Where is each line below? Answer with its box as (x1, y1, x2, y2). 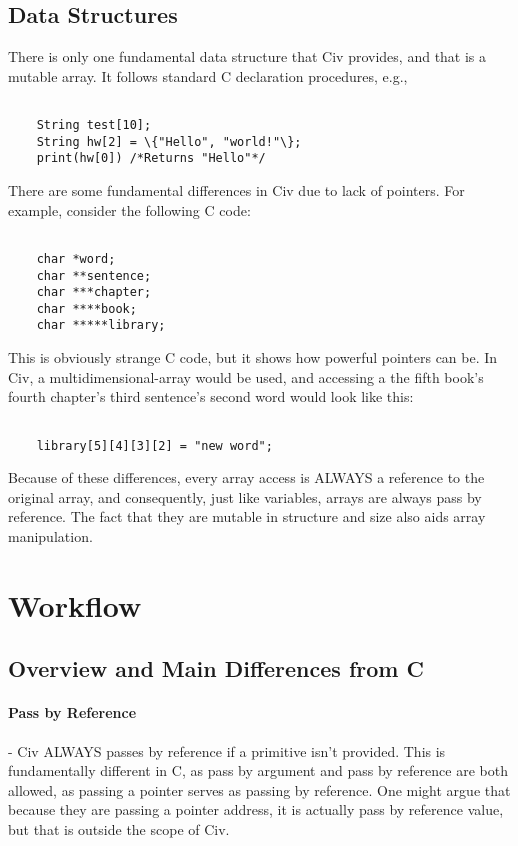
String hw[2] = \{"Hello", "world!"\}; (36, 134, 302, 149)
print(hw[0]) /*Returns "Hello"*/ (36, 151, 266, 166)
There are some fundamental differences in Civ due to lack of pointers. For (8, 180, 465, 201)
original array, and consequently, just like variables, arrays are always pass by (8, 486, 482, 507)
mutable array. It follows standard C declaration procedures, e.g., (8, 65, 408, 86)
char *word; (36, 251, 116, 266)
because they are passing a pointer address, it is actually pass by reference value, (8, 799, 504, 820)
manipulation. (8, 526, 93, 547)
